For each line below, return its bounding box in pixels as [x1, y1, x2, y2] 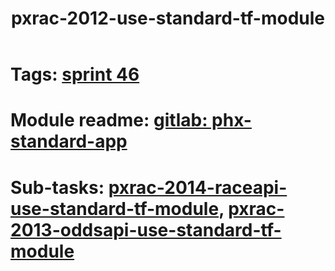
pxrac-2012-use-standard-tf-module [10, 7, 326, 30]
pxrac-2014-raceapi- [108, 176, 288, 199]
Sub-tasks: [10, 176, 105, 199]
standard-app [10, 130, 128, 153]
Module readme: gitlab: [10, 109, 208, 132]
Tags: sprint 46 [10, 63, 140, 86]
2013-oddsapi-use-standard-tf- [10, 218, 282, 241]
